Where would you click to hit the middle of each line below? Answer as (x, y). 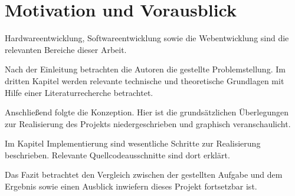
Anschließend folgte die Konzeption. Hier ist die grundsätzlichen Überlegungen (147, 112)
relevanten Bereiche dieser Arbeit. (66, 49)
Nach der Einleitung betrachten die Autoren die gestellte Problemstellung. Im (145, 69)
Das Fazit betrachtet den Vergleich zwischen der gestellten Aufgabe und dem (144, 175)
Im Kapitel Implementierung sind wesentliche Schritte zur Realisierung (133, 143)
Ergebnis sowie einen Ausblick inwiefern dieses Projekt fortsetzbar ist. (131, 186)
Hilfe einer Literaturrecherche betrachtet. (79, 92)
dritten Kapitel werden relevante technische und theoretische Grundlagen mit (145, 80)
